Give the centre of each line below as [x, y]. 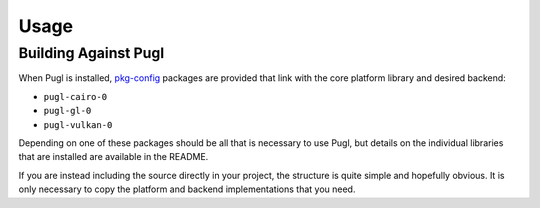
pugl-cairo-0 [75, 96]
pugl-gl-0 [67, 111]
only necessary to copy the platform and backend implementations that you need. [187, 189]
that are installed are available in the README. [113, 157]
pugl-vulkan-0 [78, 124]
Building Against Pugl [91, 53]
